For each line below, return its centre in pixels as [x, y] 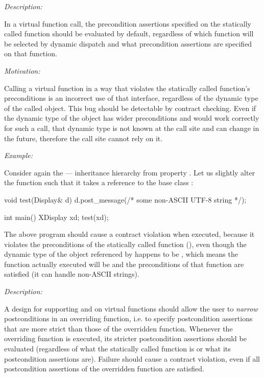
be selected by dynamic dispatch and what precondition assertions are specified [128, 43]
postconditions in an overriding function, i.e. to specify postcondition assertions [128, 318]
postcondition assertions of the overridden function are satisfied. [104, 369]
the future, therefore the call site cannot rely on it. [83, 138]
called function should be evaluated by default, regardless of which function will [129, 34]
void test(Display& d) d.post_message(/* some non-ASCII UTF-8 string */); [125, 199]
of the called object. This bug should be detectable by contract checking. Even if [130, 108]
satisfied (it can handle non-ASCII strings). [72, 274]
